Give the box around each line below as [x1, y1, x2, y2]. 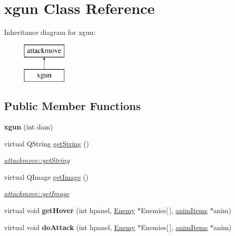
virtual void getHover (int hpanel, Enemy [4, 205, 135, 216]
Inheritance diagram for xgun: [4, 27, 96, 37]
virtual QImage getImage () [4, 171, 89, 182]
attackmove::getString [4, 155, 70, 165]
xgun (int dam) [4, 121, 53, 132]
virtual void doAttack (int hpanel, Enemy [4, 222, 135, 232]
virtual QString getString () [4, 138, 89, 148]
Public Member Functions [4, 98, 141, 114]
